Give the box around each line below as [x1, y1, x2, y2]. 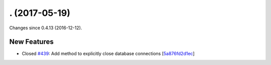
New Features [9, 38, 54, 46]
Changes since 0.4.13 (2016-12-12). [9, 25, 82, 31]
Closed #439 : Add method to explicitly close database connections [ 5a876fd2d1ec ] [22, 51, 195, 57]
